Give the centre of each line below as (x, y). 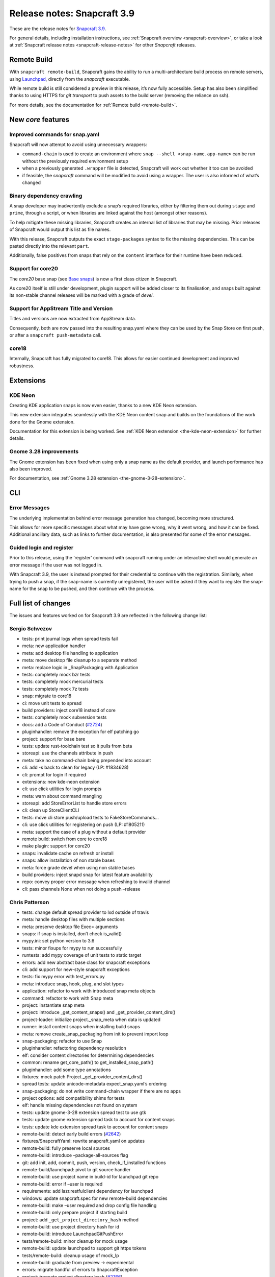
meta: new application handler (54, 646)
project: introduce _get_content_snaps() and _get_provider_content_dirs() (99, 1012)
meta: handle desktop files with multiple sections (73, 919)
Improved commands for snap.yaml (54, 134)
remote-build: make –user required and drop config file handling (89, 1205)
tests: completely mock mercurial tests (63, 681)
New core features (39, 119)
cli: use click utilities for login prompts (62, 789)
